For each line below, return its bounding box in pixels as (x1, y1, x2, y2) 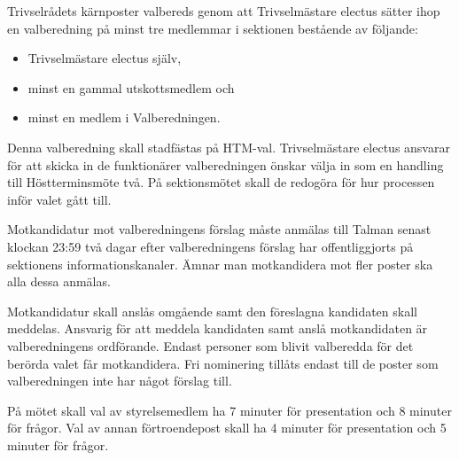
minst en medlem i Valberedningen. (27, 108, 221, 127)
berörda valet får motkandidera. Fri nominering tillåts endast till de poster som (7, 354, 439, 372)
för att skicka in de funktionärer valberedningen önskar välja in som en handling (7, 155, 444, 174)
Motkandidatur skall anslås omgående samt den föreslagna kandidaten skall (7, 301, 417, 320)
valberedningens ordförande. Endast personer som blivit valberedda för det (7, 336, 414, 355)
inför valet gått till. (7, 190, 112, 208)
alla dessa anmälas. (7, 272, 111, 291)
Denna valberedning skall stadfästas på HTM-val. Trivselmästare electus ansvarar (7, 137, 450, 156)
